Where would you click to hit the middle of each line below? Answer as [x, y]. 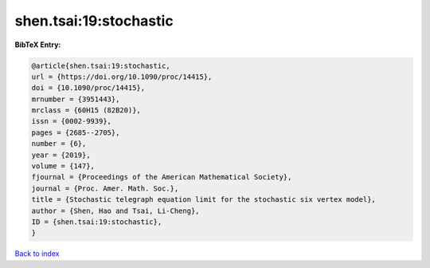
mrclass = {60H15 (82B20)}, [86, 110]
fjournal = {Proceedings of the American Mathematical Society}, [162, 177]
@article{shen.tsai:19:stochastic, [101, 65]
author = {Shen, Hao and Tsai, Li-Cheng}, [115, 211]
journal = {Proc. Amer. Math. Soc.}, [105, 188]
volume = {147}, [63, 166]
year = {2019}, [61, 155]
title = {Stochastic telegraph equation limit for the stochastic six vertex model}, [203, 200]
